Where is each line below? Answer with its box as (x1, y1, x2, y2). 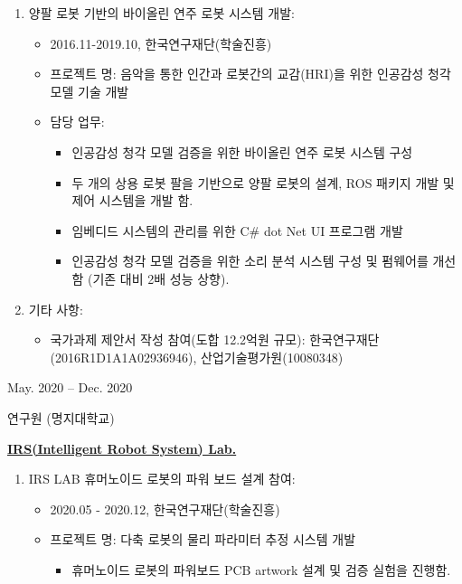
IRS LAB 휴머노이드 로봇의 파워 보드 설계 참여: (28, 469, 296, 488)
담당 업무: (50, 112, 105, 131)
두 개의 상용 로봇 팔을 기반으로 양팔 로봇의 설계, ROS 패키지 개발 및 (71, 173, 455, 192)
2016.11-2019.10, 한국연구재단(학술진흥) (50, 33, 272, 52)
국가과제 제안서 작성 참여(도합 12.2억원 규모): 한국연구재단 (50, 330, 380, 349)
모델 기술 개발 (50, 81, 129, 100)
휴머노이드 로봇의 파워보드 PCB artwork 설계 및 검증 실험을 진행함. (71, 560, 451, 579)
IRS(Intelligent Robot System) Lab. (7, 438, 237, 457)
